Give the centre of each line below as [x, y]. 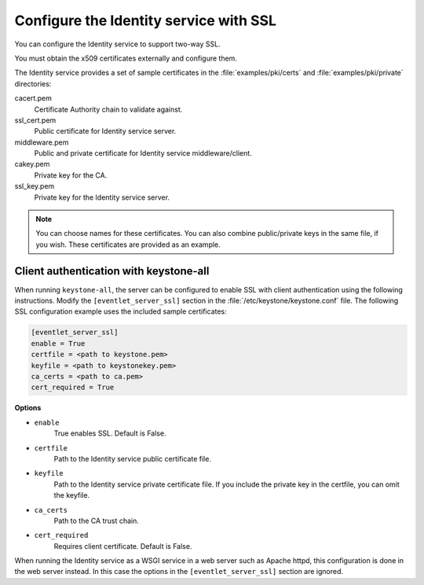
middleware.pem [42, 142]
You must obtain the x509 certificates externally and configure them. [126, 58]
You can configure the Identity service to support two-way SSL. [117, 44]
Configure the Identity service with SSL [145, 20]
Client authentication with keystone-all [112, 271]
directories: [33, 83]
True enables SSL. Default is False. [110, 433]
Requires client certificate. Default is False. [123, 546]
